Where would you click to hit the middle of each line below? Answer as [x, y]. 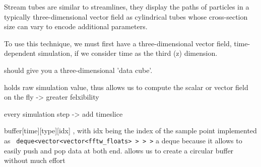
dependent [20, 53]
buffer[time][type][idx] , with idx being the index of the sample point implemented [130, 131]
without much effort [35, 160]
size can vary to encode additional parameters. [76, 26]
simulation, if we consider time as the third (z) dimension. [128, 53]
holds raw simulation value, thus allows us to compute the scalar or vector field [126, 87]
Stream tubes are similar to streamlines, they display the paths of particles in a [127, 7]
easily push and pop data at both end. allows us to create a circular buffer [119, 150]
